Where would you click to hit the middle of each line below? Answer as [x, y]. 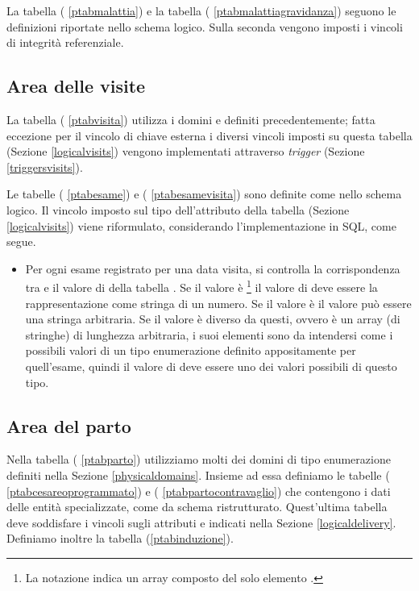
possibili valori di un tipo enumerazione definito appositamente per [191, 350]
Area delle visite [76, 86]
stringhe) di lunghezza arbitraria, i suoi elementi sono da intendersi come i [209, 334]
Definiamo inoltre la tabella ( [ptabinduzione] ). [120, 538]
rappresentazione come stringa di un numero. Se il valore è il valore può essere [218, 303]
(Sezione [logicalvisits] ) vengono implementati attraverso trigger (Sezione [186, 151]
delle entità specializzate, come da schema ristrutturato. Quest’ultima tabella [197, 507]
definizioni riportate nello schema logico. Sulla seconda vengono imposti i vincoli [205, 26]
